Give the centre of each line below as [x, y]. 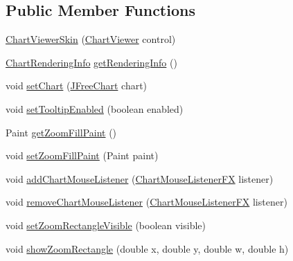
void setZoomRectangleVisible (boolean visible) [106, 225]
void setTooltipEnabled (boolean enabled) [95, 108]
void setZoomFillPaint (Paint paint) [82, 155]
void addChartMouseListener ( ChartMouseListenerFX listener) [140, 178]
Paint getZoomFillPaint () [61, 132]
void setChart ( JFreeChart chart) [77, 85]
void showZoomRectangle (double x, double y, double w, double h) [147, 248]
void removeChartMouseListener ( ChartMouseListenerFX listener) [146, 202]
